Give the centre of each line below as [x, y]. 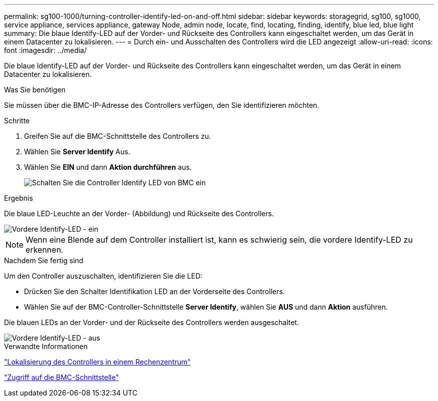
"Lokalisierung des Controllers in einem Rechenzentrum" [97, 362]
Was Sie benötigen [35, 90]
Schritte [17, 121]
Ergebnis [18, 198]
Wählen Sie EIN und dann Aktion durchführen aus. [108, 167]
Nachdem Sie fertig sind [44, 260]
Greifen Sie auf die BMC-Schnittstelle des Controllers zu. [117, 136]
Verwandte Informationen [46, 346]
